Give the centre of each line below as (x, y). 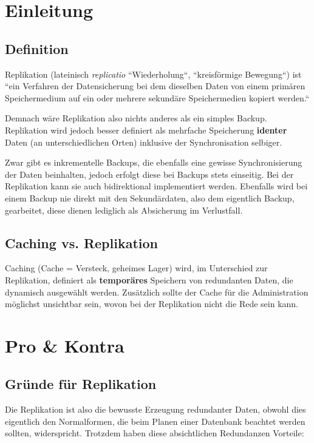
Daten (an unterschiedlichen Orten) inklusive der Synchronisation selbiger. (144, 142)
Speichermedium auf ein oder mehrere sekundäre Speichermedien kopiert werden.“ (157, 97)
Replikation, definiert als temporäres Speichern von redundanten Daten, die (149, 279)
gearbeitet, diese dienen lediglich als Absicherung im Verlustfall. (124, 210)
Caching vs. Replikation (81, 242)
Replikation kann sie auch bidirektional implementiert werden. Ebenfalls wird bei (156, 186)
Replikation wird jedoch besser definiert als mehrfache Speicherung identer (146, 130)
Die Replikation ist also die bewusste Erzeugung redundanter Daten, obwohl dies (155, 409)
